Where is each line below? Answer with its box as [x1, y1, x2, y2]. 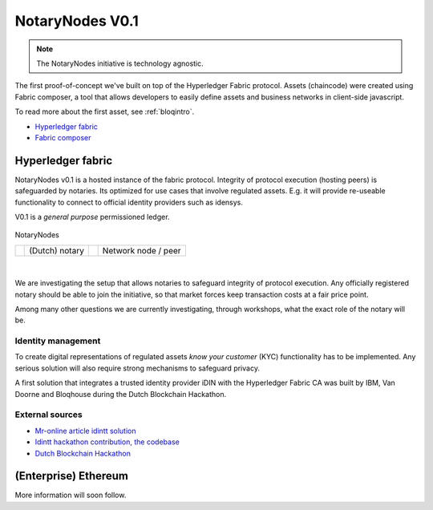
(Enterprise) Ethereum [14, 469, 128, 483]
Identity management [14, 335, 101, 346]
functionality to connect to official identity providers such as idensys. [14, 197, 244, 207]
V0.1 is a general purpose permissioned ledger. [14, 212, 170, 221]
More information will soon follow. [14, 490, 127, 500]
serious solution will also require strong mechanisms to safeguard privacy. [14, 363, 261, 373]
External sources [14, 409, 83, 420]
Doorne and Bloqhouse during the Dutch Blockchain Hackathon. [14, 389, 227, 399]
